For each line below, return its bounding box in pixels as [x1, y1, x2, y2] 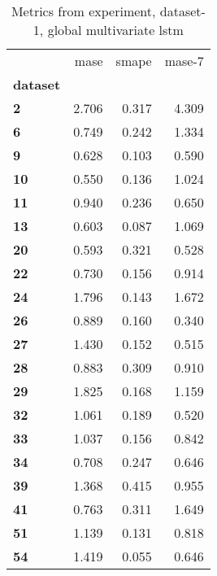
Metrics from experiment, [11, 2, 156, 20]
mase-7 [164, 51, 204, 70]
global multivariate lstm [47, 20, 184, 39]
